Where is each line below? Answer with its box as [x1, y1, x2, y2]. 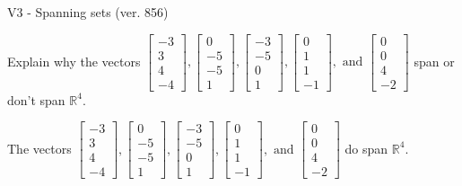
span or [414, 51, 455, 70]
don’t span [7, 90, 65, 109]
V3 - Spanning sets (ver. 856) [7, 3, 169, 21]
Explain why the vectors [7, 51, 141, 70]
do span [344, 138, 388, 157]
